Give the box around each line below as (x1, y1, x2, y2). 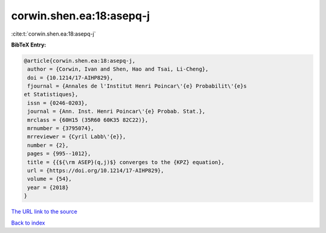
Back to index (11, 219, 45, 226)
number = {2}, (27, 142, 69, 148)
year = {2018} (27, 184, 69, 191)
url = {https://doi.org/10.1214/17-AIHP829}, (27, 167, 164, 174)
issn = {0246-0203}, (27, 100, 88, 106)
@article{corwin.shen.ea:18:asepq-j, (24, 57, 136, 64)
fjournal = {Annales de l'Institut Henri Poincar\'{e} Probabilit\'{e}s (27, 83, 247, 90)
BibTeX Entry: (11, 41, 46, 48)
